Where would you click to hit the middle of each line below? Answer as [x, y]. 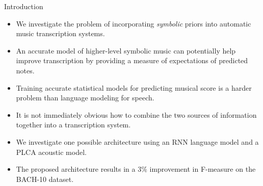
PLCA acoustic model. [51, 152]
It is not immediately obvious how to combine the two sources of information [136, 114]
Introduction [24, 6]
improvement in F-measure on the [203, 169]
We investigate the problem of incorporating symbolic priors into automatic [134, 23]
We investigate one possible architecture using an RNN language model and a [137, 141]
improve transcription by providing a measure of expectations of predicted [132, 60]
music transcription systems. [60, 33]
